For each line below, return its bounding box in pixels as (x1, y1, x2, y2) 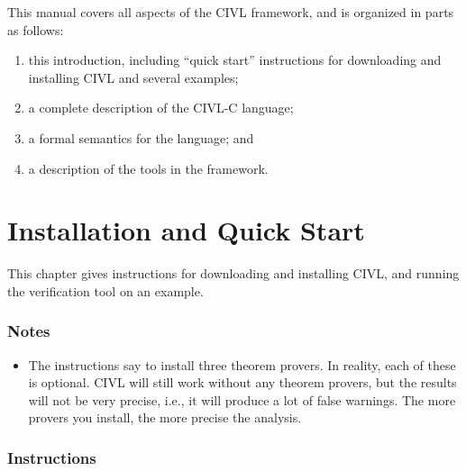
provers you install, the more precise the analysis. (28, 408, 302, 427)
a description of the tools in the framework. (28, 159, 269, 177)
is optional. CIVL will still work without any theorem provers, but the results (28, 373, 457, 392)
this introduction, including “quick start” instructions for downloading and (28, 50, 442, 69)
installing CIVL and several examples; (28, 68, 239, 86)
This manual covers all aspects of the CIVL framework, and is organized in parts (7, 3, 454, 21)
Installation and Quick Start (7, 212, 365, 249)
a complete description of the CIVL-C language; (28, 98, 294, 117)
